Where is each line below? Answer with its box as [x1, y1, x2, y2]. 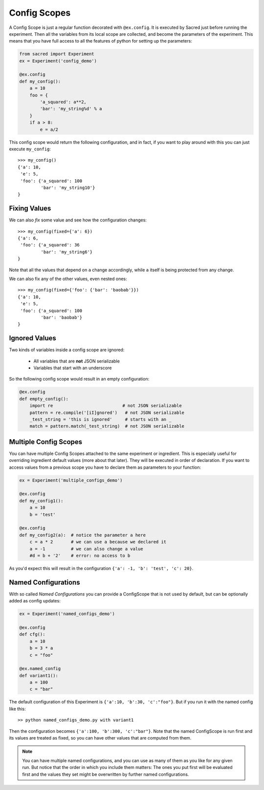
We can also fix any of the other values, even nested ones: [9, 276, 127, 282]
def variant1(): [19, 672, 59, 678]
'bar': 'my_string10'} [41, 185, 95, 191]
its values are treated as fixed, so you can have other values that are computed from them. [9, 735, 192, 741]
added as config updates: [9, 598, 61, 604]
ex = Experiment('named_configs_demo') [19, 611, 115, 617]
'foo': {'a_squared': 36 [20, 242, 80, 248]
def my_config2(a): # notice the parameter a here [19, 532, 146, 538]
